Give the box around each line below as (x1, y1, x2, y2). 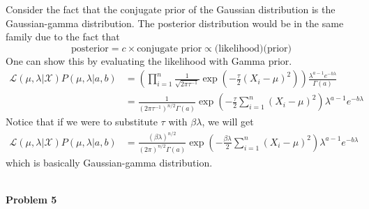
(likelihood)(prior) (214, 43, 292, 54)
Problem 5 (6, 192, 57, 206)
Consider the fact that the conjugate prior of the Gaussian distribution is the (6, 2, 336, 16)
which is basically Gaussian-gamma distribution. (6, 155, 213, 169)
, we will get (202, 114, 254, 129)
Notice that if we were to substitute (6, 114, 158, 129)
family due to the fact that (6, 29, 120, 44)
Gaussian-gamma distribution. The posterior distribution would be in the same (6, 15, 344, 30)
